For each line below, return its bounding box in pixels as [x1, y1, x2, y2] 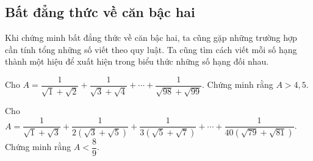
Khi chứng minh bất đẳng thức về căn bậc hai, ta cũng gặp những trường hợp [5, 31, 297, 44]
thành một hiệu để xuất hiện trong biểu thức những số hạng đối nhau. [5, 55, 269, 68]
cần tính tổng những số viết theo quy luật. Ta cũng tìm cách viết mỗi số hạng [5, 43, 297, 55]
